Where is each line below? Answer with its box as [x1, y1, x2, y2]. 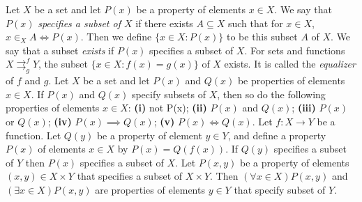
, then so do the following [217, 86, 326, 101]
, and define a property [227, 127, 326, 142]
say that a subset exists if [6, 42, 114, 57]
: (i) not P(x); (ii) [128, 100, 207, 115]
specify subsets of [131, 86, 206, 101]
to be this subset [226, 29, 298, 44]
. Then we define [80, 29, 152, 44]
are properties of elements [95, 182, 205, 196]
